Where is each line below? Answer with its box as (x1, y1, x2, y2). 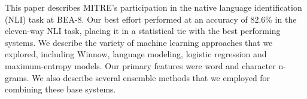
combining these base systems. (5, 83, 116, 95)
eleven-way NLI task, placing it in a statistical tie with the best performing (5, 24, 281, 37)
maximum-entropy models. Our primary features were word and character (5, 59, 276, 72)
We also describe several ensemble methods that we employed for (32, 71, 270, 83)
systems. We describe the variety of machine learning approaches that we (5, 36, 273, 48)
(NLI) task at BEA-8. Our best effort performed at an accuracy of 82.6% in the (5, 13, 297, 25)
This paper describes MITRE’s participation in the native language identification (5, 1, 302, 13)
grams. (5, 71, 29, 83)
